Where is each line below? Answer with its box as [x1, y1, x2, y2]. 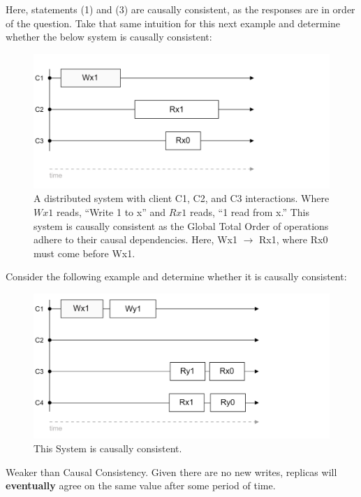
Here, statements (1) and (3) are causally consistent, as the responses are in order [6, 2, 355, 16]
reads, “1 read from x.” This [189, 204, 309, 219]
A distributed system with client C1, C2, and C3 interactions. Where [34, 191, 330, 206]
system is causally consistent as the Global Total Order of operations [34, 218, 329, 233]
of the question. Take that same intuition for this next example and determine [6, 15, 341, 30]
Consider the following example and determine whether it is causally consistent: [6, 269, 347, 284]
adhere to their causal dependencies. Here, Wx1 [34, 232, 237, 247]
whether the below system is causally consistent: [6, 29, 212, 44]
